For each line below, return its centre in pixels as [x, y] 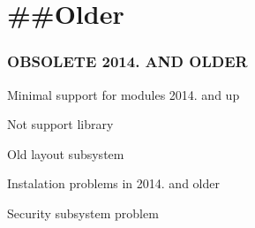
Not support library [60, 124]
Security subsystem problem [83, 213]
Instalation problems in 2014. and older [113, 183]
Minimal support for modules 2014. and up [124, 94]
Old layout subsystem [66, 153]
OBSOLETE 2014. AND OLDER [127, 61]
